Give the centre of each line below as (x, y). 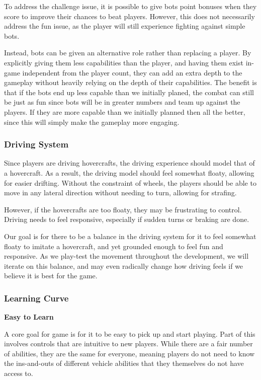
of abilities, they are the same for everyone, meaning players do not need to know (129, 353)
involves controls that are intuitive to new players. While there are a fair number (128, 344)
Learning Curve (36, 298)
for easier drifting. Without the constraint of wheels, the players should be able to (130, 182)
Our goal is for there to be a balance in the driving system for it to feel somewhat (130, 236)
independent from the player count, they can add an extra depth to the (132, 72)
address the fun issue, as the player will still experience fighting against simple (125, 26)
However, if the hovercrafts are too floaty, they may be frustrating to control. (123, 209)
